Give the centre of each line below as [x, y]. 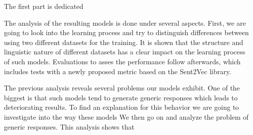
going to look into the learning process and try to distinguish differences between [126, 32]
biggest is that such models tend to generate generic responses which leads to [121, 97]
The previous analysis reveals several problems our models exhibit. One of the [122, 88]
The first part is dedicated [44, 6]
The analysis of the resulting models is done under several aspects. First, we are [125, 22]
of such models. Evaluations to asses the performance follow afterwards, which [122, 61]
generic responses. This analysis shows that [69, 126]
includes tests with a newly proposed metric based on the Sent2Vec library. [118, 71]
